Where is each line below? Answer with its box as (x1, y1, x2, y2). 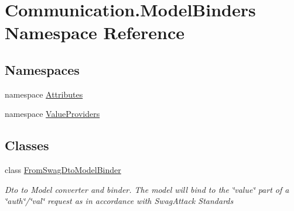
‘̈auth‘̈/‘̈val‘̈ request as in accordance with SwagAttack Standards (5, 195, 234, 207)
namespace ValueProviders (5, 108, 100, 120)
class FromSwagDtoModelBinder (5, 164, 121, 176)
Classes (5, 136, 49, 154)
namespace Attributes (5, 88, 83, 100)
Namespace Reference (5, 20, 184, 44)
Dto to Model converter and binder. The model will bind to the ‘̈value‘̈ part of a (5, 183, 289, 195)
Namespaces (5, 60, 80, 78)
